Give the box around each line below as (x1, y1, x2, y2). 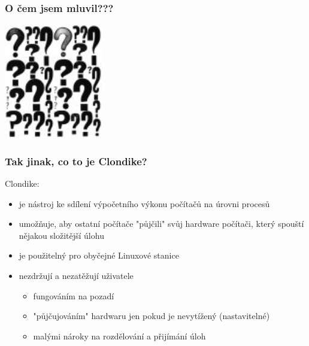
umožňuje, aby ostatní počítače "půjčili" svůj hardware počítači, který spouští (19, 217, 304, 230)
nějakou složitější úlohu (19, 229, 104, 241)
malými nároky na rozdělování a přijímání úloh (33, 329, 206, 342)
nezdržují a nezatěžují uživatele (19, 269, 134, 281)
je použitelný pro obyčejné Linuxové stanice (19, 249, 179, 262)
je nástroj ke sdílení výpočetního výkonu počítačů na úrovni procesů (19, 197, 270, 210)
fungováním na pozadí (33, 289, 114, 302)
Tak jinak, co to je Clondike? (5, 153, 147, 168)
